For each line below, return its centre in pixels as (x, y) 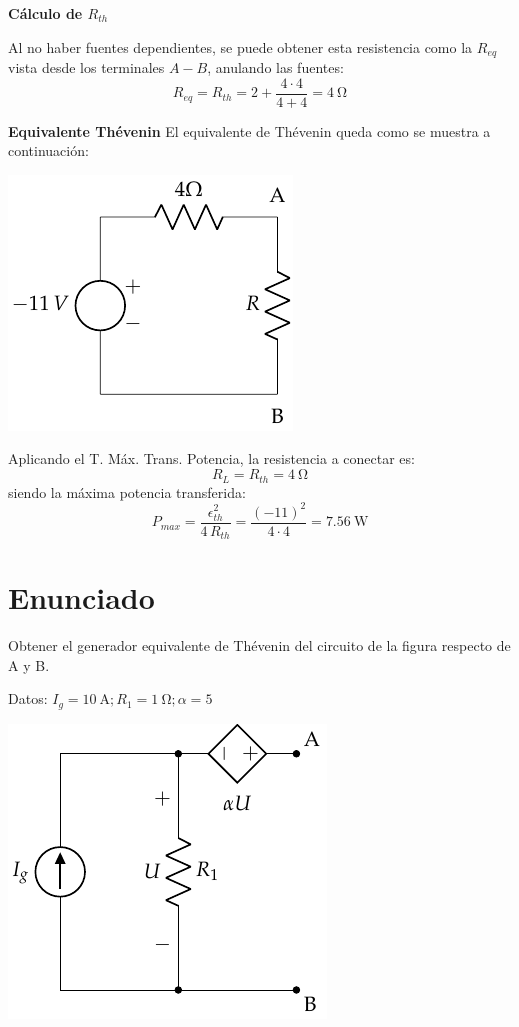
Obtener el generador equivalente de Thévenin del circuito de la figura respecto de (259, 645)
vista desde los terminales (86, 67)
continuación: (48, 150)
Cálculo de (45, 13)
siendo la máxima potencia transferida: (127, 491)
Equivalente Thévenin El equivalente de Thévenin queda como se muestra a (249, 130)
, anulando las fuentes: (275, 67)
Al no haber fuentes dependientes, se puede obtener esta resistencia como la (240, 46)
